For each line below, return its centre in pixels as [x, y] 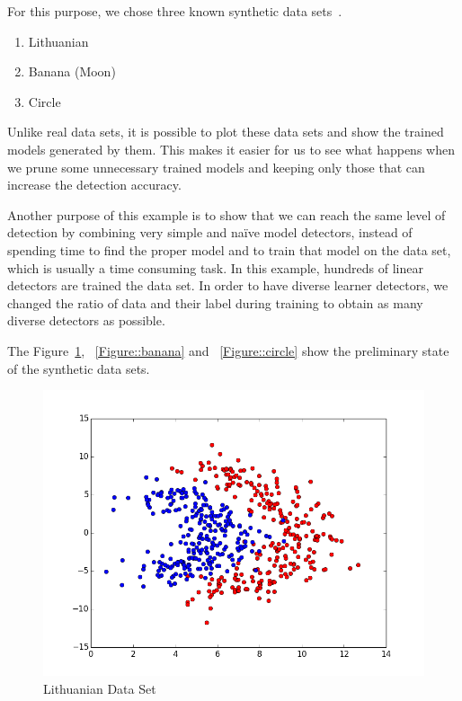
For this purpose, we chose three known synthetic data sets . [175, 11]
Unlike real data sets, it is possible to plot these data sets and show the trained [226, 132]
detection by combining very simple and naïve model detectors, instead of [210, 232]
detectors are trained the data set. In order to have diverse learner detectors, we [228, 285]
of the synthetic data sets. [79, 368]
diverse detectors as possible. [86, 320]
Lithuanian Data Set [100, 688]
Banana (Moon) [72, 71]
